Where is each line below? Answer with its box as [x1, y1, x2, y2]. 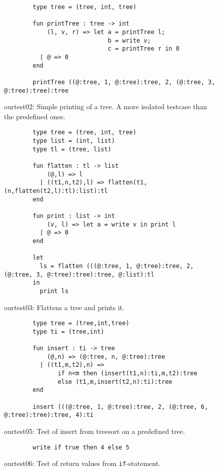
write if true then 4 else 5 [32, 443, 129, 451]
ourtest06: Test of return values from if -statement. [4, 458, 161, 468]
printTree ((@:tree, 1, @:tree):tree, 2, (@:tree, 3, [32, 78, 215, 86]
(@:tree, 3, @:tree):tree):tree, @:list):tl [4, 271, 154, 278]
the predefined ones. [4, 111, 65, 121]
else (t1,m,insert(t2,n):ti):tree [57, 378, 172, 385]
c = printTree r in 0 [107, 45, 179, 53]
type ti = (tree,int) [32, 328, 104, 335]
